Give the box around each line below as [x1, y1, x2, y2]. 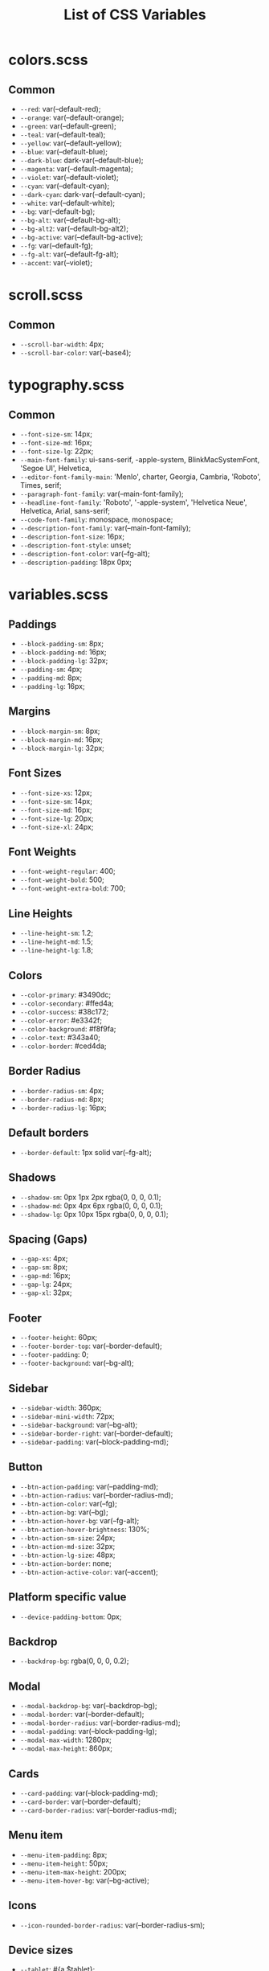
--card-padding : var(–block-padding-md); [19, 1789, 158, 1797]
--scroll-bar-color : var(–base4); [19, 348, 132, 357]
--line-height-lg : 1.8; [19, 945, 94, 955]
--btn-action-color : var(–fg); [19, 1498, 118, 1508]
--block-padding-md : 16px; [19, 647, 107, 657]
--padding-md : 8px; [19, 673, 83, 682]
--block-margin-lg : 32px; [19, 743, 104, 752]
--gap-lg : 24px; [19, 1280, 72, 1289]
